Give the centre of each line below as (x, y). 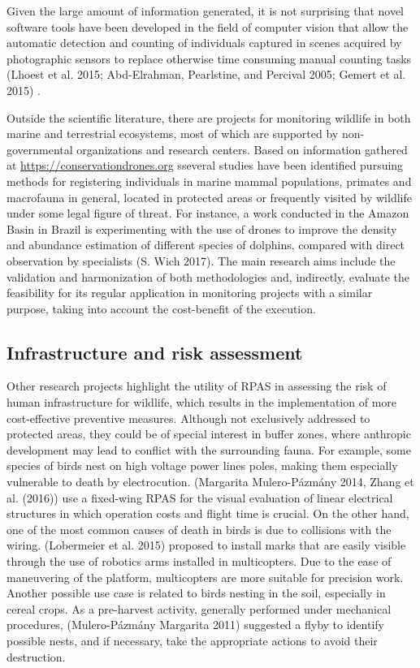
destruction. (36, 656)
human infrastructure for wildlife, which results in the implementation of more (202, 402)
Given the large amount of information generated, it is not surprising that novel (206, 11)
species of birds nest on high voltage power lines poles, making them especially (202, 465)
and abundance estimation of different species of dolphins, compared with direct (206, 245)
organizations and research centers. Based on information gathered (242, 149)
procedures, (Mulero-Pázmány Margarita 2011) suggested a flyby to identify (195, 625)
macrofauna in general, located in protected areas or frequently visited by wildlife (209, 197)
